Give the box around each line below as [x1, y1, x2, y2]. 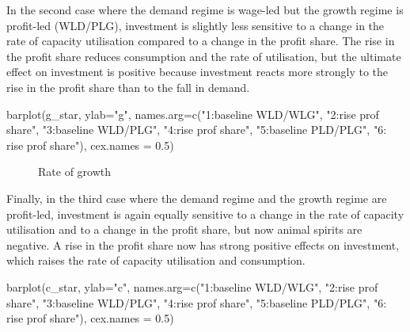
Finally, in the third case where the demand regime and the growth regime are [6, 189, 387, 206]
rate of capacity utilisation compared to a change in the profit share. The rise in [6, 32, 395, 49]
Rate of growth [38, 163, 112, 180]
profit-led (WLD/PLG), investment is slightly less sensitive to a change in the [6, 17, 385, 33]
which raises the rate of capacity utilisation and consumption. [6, 252, 306, 269]
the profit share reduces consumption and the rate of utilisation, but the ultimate [6, 48, 401, 64]
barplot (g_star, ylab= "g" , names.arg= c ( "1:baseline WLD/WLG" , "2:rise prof [6, 105, 379, 122]
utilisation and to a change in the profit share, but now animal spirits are [6, 221, 363, 238]
